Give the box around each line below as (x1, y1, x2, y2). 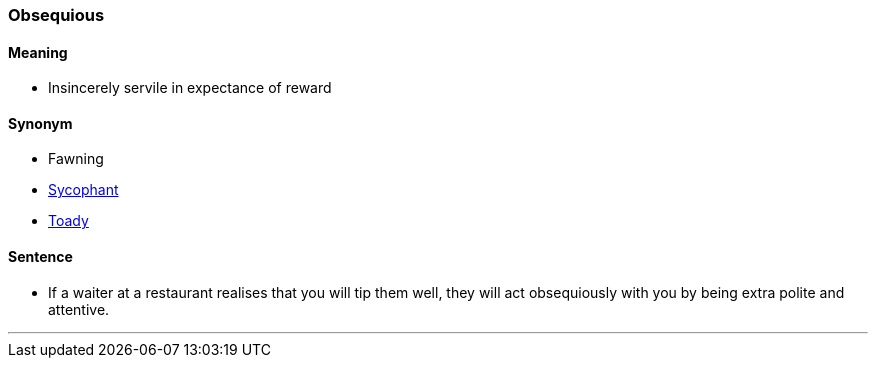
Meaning (8, 43, 68, 61)
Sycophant (48, 181, 119, 199)
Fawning (48, 150, 104, 168)
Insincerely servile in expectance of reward (48, 79, 332, 97)
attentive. (48, 300, 110, 318)
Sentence (8, 248, 73, 266)
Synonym (8, 114, 73, 132)
